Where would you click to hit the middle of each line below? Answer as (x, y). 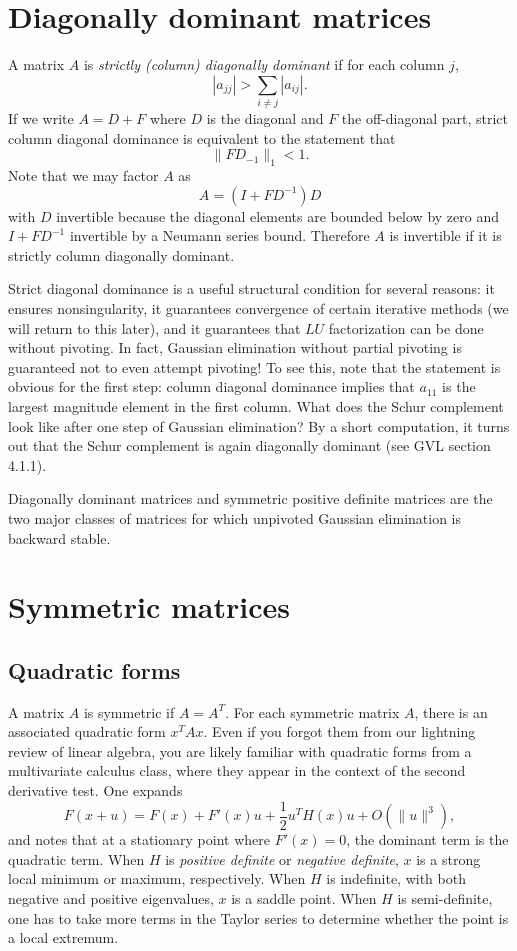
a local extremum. (63, 937)
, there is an (451, 711)
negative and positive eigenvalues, (111, 897)
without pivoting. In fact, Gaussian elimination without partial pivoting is (235, 347)
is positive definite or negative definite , (282, 858)
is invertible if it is (445, 235)
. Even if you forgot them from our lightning (339, 731)
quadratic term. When (76, 858)
